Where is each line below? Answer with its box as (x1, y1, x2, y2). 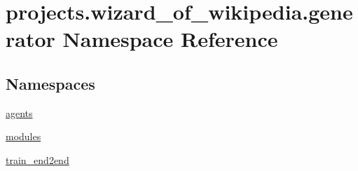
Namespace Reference (62, 25, 278, 53)
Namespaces (6, 72, 95, 94)
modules (6, 129, 41, 144)
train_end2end (6, 152, 69, 167)
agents (6, 105, 33, 120)
